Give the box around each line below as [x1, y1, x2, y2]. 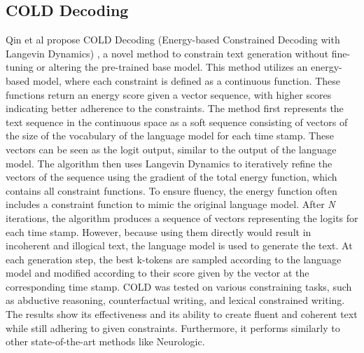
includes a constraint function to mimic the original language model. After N [6, 197, 335, 212]
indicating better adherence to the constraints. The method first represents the [6, 101, 344, 116]
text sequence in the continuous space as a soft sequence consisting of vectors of [6, 114, 348, 129]
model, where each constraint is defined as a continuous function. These [32, 73, 341, 88]
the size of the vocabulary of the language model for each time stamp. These [6, 128, 334, 143]
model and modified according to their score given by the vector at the [6, 265, 309, 280]
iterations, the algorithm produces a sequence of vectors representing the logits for [6, 210, 358, 225]
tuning [6, 60, 34, 74]
